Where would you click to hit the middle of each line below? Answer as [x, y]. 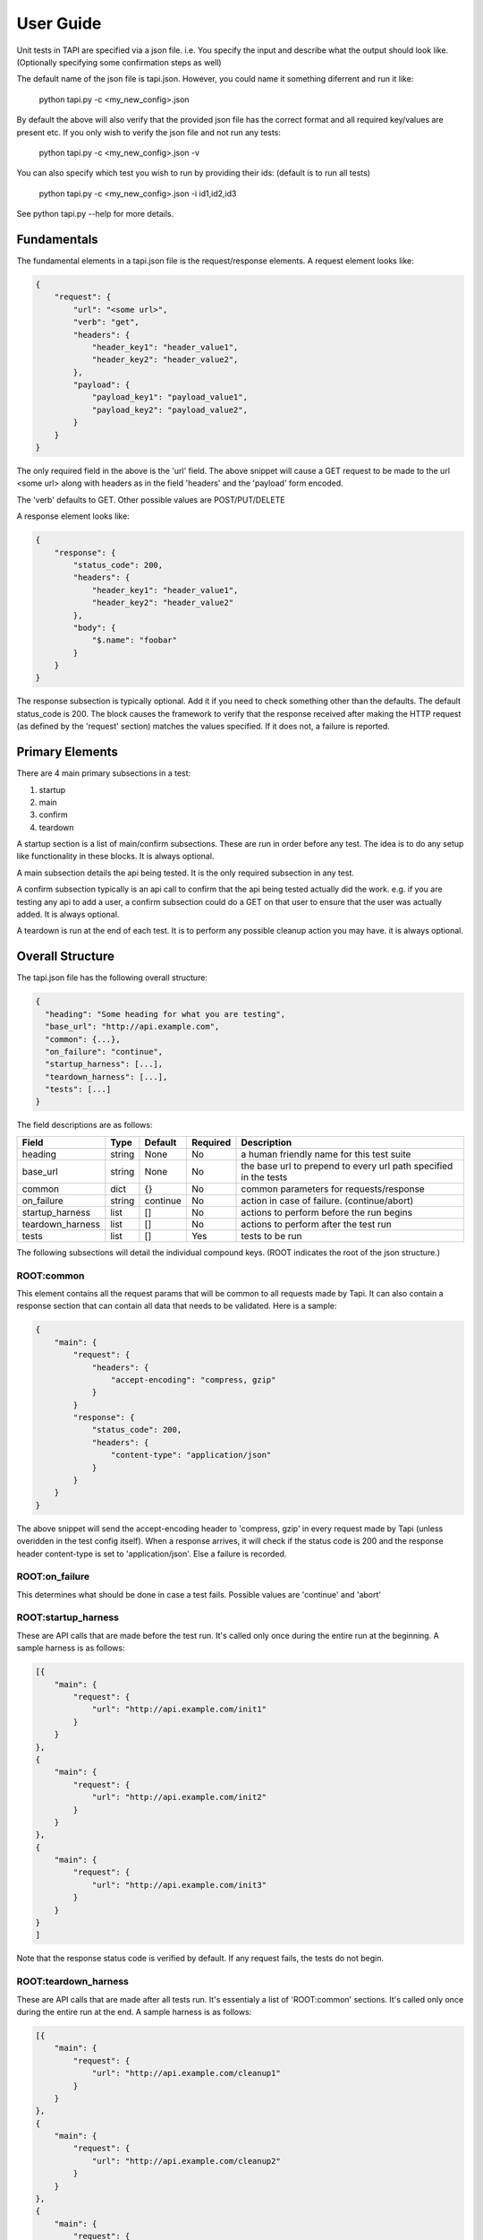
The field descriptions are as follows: [85, 1125]
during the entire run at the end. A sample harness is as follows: [134, 2012]
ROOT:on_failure [53, 1577]
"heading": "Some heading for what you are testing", [165, 1014]
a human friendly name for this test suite [326, 1154]
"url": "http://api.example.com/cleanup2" [186, 2161]
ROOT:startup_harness [68, 1617]
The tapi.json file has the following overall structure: [112, 978]
